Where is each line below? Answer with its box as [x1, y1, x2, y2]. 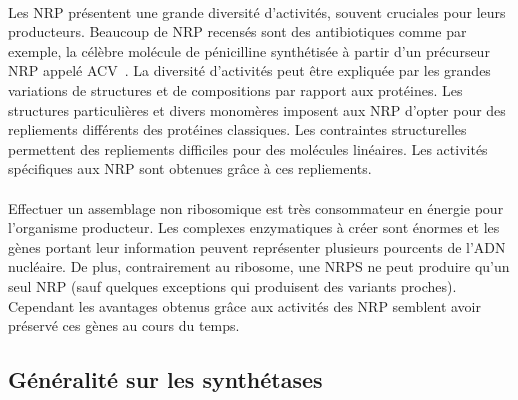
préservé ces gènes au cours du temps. [8, 315, 240, 336]
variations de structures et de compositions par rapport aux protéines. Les [8, 79, 463, 100]
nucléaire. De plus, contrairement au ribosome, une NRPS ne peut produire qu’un [8, 256, 510, 277]
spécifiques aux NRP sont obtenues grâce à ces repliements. [8, 158, 372, 179]
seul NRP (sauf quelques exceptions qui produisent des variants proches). [8, 275, 457, 296]
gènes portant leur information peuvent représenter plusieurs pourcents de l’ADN [8, 236, 506, 257]
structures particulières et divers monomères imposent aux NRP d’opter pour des [8, 99, 506, 120]
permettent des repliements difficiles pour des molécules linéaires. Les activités [8, 138, 488, 159]
